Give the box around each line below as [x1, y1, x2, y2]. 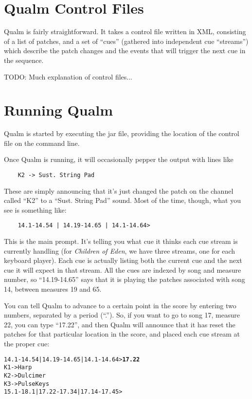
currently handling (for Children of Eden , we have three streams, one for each [4, 245, 235, 256]
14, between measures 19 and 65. [4, 284, 102, 294]
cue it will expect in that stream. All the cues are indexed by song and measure [4, 264, 241, 275]
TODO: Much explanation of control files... [4, 71, 133, 81]
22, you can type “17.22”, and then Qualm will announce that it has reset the [4, 319, 235, 329]
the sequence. [4, 55, 44, 65]
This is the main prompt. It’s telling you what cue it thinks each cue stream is [4, 236, 238, 246]
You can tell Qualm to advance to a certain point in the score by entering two [4, 300, 236, 310]
